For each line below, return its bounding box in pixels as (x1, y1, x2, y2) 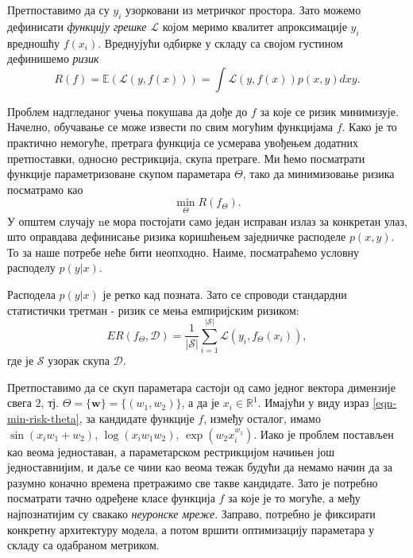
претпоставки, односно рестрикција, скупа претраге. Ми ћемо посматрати (7, 149, 365, 166)
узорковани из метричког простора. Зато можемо (125, 2, 361, 17)
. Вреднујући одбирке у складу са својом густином (98, 34, 343, 51)
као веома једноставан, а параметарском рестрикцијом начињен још (7, 443, 335, 459)
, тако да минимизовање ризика (242, 165, 395, 182)
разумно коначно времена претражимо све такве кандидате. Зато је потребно (7, 474, 378, 490)
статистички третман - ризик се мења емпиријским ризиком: (7, 301, 299, 318)
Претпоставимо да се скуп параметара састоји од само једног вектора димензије (7, 378, 396, 395)
